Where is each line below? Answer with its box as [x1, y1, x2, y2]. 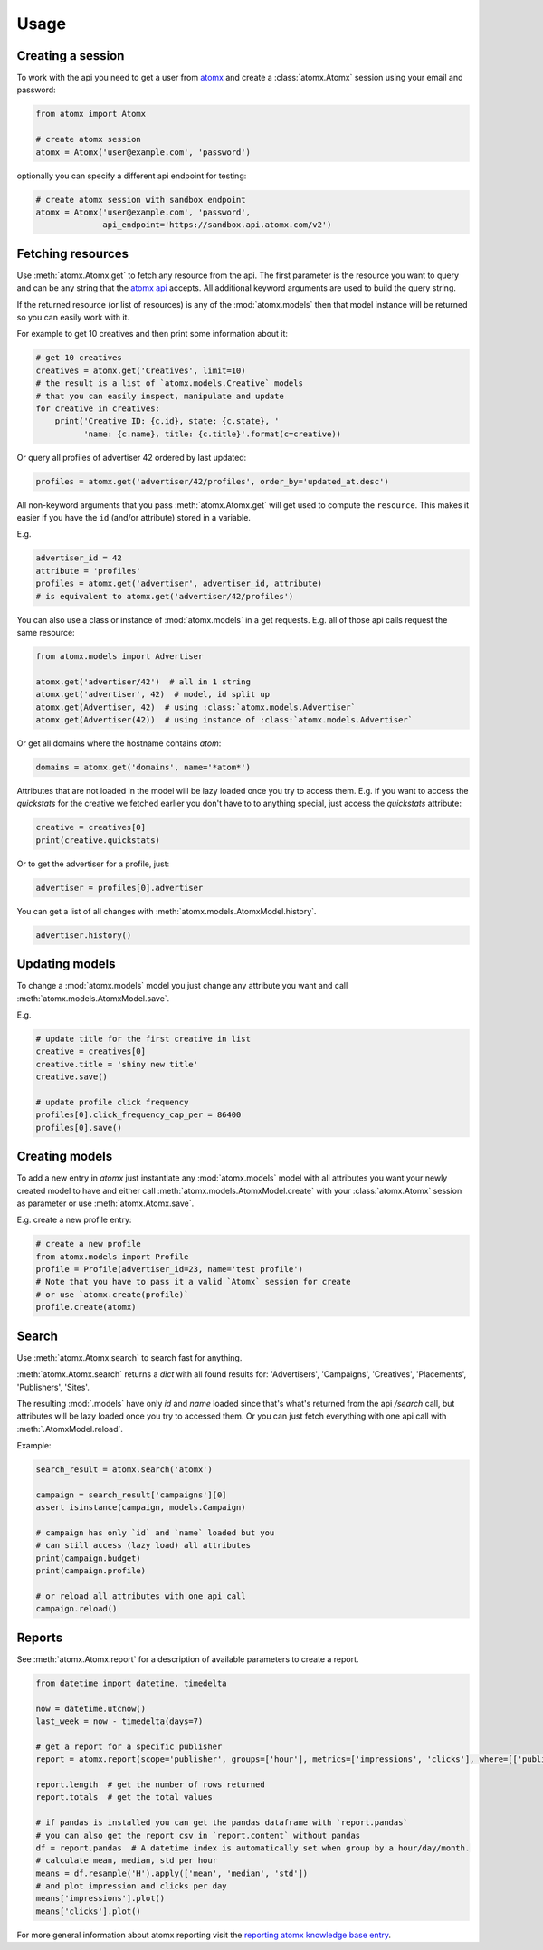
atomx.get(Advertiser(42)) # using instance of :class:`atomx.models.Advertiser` [35, 714, 414, 724]
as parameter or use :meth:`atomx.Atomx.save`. [16, 1198, 195, 1209]
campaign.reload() [35, 1603, 118, 1614]
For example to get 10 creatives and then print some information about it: [16, 329, 289, 339]
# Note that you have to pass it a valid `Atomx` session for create [35, 1276, 351, 1287]
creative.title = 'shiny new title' [35, 1059, 199, 1069]
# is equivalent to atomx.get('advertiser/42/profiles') [35, 591, 294, 601]
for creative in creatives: [35, 403, 160, 414]
